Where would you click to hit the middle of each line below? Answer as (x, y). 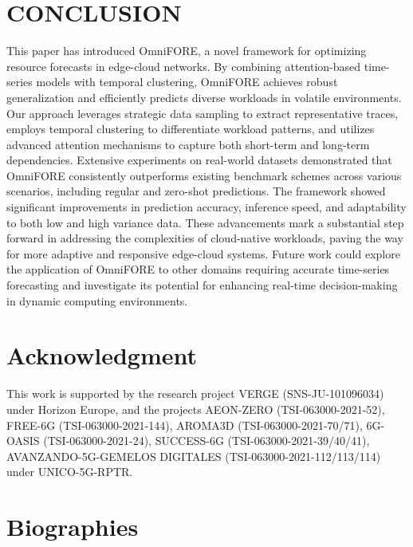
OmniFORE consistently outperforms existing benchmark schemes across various (204, 175)
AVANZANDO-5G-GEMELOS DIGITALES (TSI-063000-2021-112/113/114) (194, 456)
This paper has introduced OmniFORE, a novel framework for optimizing (187, 51)
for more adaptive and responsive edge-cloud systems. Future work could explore (203, 253)
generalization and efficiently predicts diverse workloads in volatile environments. (204, 97)
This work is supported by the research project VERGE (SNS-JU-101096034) (195, 394)
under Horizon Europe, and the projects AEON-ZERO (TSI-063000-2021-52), (196, 409)
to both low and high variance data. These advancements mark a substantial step (205, 222)
